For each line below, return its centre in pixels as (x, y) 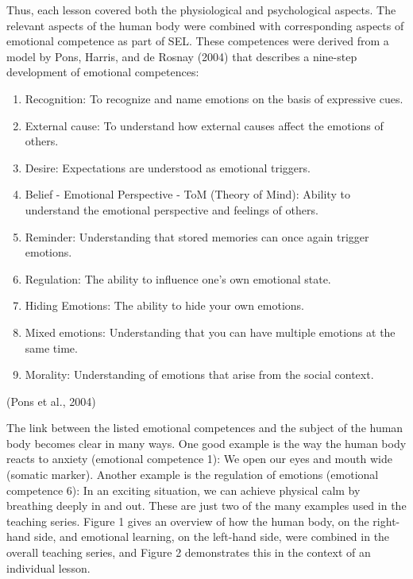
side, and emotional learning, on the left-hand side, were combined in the (212, 537)
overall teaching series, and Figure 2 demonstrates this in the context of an (189, 552)
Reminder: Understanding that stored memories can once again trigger (197, 236)
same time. (51, 347)
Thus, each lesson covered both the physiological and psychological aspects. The (201, 10)
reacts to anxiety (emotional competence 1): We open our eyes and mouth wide (199, 459)
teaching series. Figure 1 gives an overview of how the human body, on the (188, 521)
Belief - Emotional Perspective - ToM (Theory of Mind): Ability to (187, 194)
